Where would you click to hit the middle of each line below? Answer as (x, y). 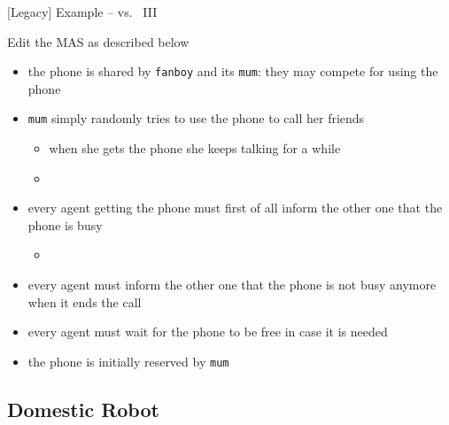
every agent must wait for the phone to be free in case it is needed (208, 332)
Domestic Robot (83, 409)
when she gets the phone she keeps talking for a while (195, 148)
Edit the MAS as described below (98, 41)
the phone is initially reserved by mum (128, 361)
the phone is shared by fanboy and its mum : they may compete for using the (233, 71)
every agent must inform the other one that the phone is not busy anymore (232, 285)
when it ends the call (85, 301)
